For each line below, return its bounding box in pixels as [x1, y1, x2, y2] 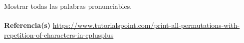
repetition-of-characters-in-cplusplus [4, 29, 114, 40]
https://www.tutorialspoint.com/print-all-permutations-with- [52, 20, 240, 30]
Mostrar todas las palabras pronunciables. [4, 1, 132, 11]
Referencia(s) [4, 20, 51, 30]
